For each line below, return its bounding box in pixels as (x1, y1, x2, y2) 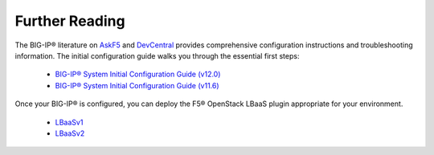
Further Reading (14, 12, 125, 30)
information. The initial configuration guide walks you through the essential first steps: (14, 51, 300, 60)
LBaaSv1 (55, 117, 84, 127)
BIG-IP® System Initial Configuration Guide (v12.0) (55, 69, 221, 80)
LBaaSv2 (55, 128, 85, 138)
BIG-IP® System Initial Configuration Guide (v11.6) (55, 80, 220, 90)
